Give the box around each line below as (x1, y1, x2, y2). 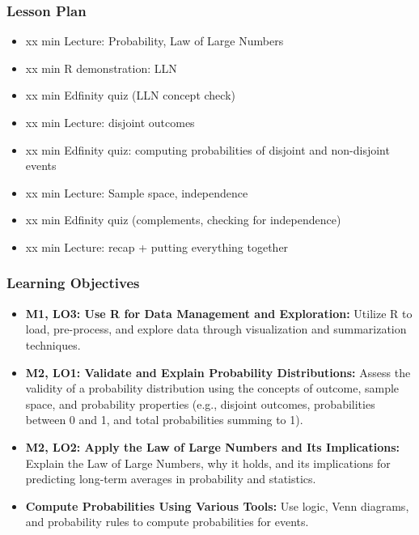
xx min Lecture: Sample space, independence (25, 184, 248, 201)
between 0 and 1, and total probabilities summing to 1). (25, 411, 303, 428)
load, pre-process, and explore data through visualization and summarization (25, 321, 407, 338)
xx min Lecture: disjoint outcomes (25, 114, 195, 130)
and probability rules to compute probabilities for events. (25, 513, 309, 530)
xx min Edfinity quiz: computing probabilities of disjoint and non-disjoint (25, 141, 390, 158)
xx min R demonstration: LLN (25, 59, 177, 76)
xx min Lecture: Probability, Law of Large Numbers (25, 32, 284, 49)
